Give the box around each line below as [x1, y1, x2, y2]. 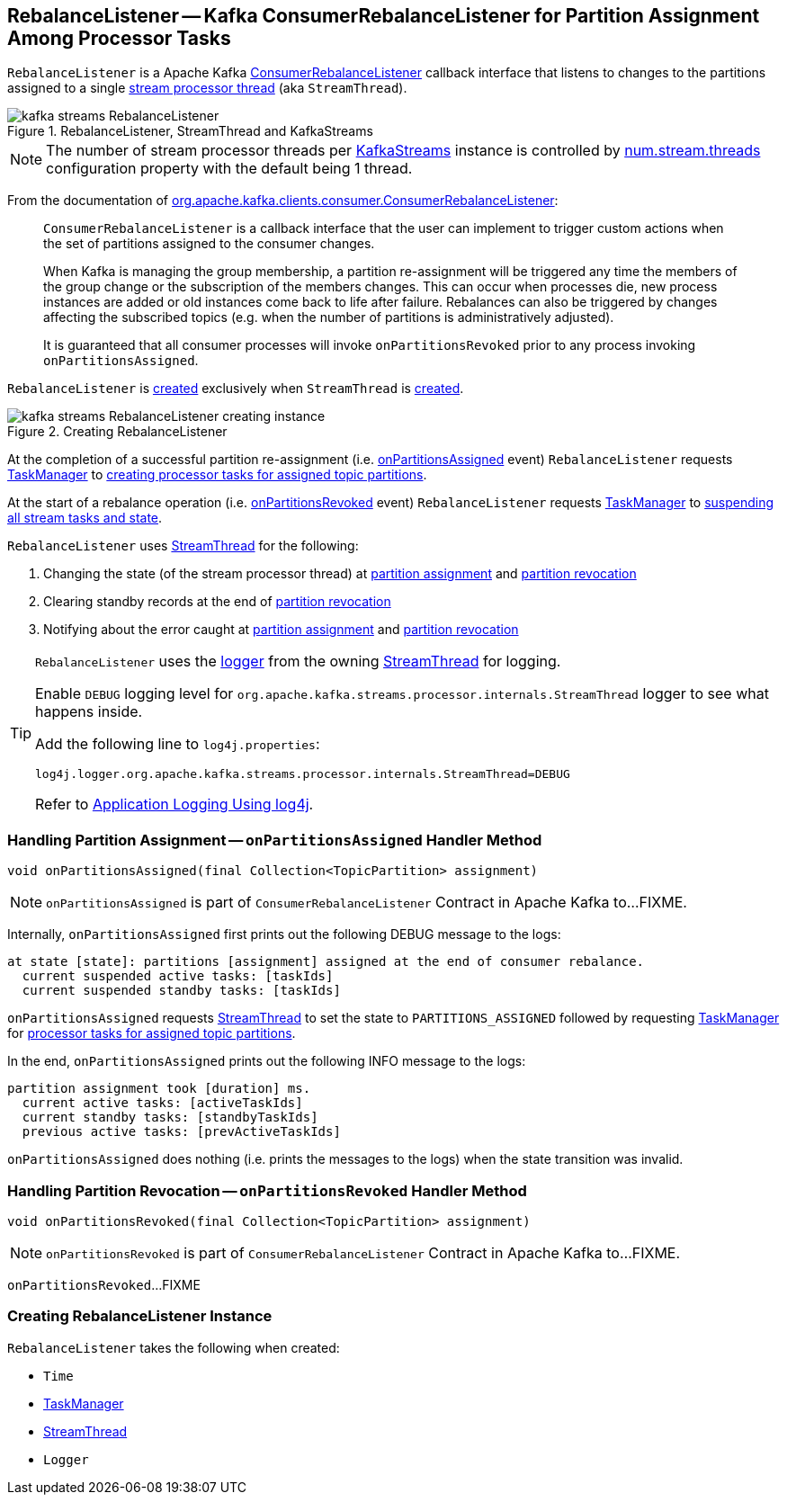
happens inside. [35, 702, 143, 721]
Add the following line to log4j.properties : [35, 735, 320, 754]
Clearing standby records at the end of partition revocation [43, 594, 391, 610]
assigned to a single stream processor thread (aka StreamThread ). [7, 80, 407, 96]
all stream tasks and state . [7, 510, 163, 526]
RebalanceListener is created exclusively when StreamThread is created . [7, 380, 464, 397]
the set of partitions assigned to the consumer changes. [43, 236, 375, 252]
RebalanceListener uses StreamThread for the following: [7, 538, 359, 554]
